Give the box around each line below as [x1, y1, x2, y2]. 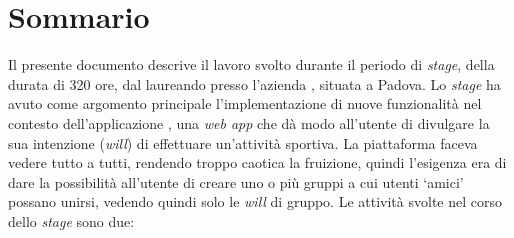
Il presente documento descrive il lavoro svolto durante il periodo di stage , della [8, 54, 495, 75]
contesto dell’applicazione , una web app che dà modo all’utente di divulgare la [8, 112, 490, 133]
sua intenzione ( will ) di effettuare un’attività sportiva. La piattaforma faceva [8, 132, 478, 153]
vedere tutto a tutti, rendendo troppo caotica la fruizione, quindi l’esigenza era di [8, 152, 507, 173]
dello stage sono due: [8, 210, 135, 231]
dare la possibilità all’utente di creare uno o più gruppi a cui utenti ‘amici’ [8, 171, 464, 192]
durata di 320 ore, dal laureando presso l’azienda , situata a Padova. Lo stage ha [8, 73, 501, 94]
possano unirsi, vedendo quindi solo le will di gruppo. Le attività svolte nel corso [8, 191, 502, 212]
